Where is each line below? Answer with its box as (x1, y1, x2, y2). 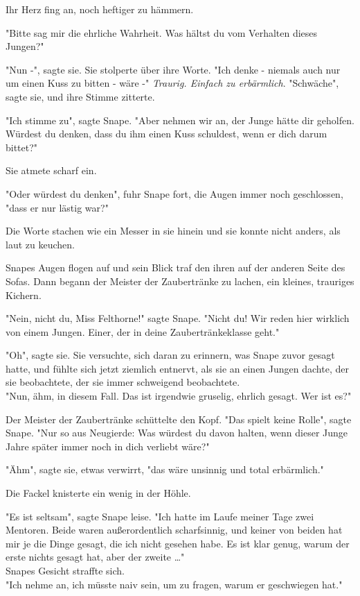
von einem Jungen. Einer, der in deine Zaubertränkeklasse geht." (6, 324, 280, 339)
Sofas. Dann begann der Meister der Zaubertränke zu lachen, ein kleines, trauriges (6, 273, 354, 288)
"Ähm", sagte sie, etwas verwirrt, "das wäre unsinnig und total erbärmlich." (6, 462, 324, 477)
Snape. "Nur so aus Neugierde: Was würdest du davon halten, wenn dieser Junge (6, 425, 348, 440)
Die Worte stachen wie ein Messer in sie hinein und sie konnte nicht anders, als (6, 223, 341, 238)
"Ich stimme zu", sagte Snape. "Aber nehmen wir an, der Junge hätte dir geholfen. (6, 112, 354, 127)
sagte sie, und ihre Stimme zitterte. (6, 89, 155, 103)
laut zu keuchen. (6, 237, 75, 251)
